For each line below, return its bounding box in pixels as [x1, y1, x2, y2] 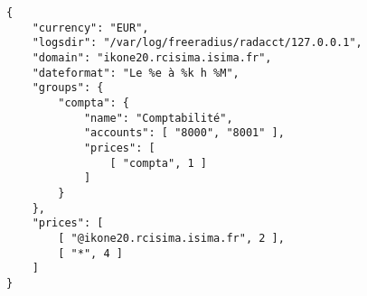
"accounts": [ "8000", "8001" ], [83, 126, 285, 140]
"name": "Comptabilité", [83, 111, 233, 125]
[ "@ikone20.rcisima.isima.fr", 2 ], [58, 231, 285, 245]
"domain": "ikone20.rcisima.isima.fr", [32, 51, 272, 64]
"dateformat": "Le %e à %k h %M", [32, 66, 240, 79]
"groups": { [32, 81, 104, 95]
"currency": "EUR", [32, 21, 149, 34]
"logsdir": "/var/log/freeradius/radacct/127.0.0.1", [32, 36, 362, 50]
